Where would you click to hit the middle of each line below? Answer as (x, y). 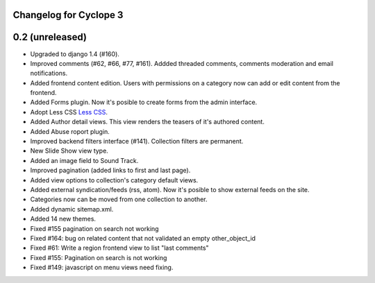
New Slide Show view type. (69, 151)
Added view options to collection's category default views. (114, 180)
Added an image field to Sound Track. (84, 160)
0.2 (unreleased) (50, 37)
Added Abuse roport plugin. (70, 131)
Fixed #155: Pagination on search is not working (99, 257)
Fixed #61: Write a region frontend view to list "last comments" (119, 248)
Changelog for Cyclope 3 (68, 15)
